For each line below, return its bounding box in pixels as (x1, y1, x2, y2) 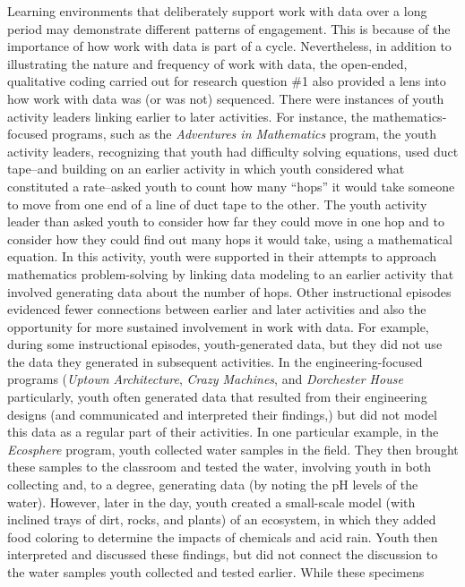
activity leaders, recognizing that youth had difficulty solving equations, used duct (7, 141, 459, 160)
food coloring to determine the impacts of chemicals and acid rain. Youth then (7, 527, 438, 546)
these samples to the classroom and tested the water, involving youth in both (7, 457, 432, 476)
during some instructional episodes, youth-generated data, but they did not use (7, 335, 443, 353)
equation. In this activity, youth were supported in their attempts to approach (7, 247, 437, 266)
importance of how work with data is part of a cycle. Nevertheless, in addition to (7, 37, 452, 55)
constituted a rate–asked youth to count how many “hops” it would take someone (7, 176, 455, 195)
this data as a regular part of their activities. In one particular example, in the (7, 422, 439, 441)
